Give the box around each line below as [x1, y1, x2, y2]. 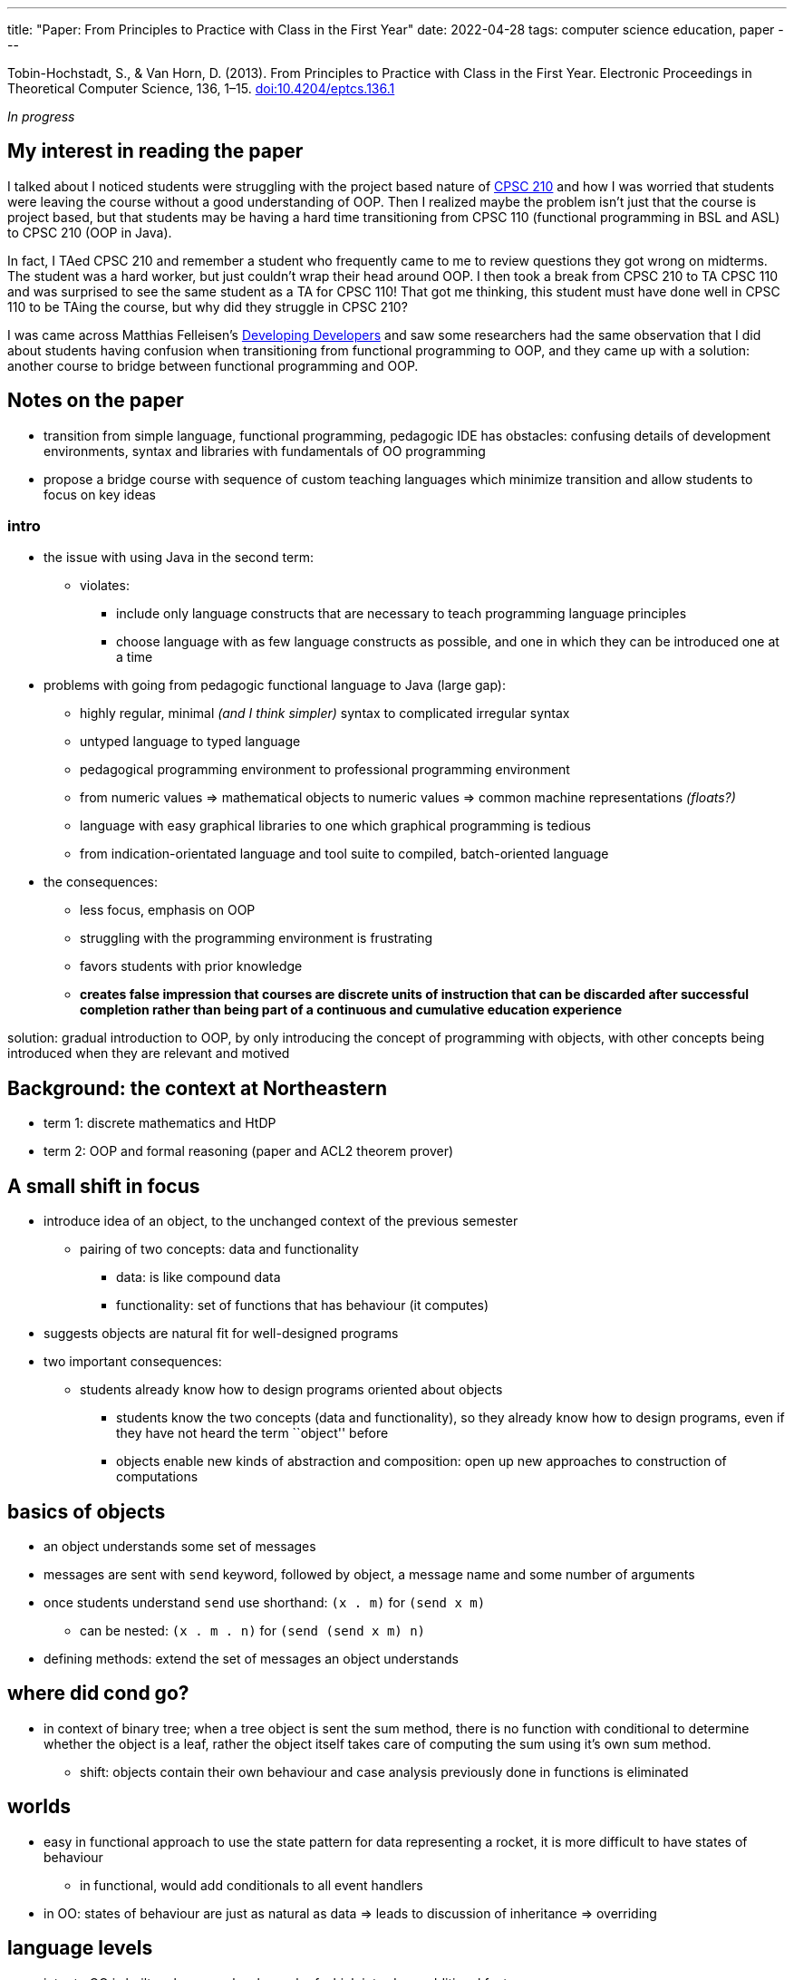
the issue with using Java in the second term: [44, 549, 314, 566]
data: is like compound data [116, 1269, 281, 1286]
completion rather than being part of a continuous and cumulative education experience [80, 1002, 623, 1018]
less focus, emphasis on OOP [80, 902, 256, 918]
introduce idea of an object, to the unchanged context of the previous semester [44, 1213, 518, 1229]
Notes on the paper [7, 389, 184, 412]
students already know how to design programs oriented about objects [80, 1382, 503, 1398]
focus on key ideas [44, 486, 156, 502]
